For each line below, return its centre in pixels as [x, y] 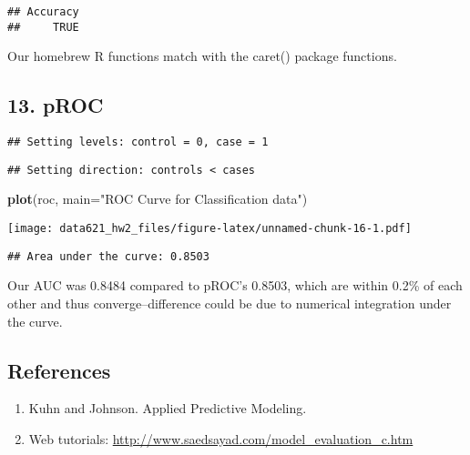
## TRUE [43, 27]
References [59, 370]
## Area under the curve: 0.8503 [108, 256]
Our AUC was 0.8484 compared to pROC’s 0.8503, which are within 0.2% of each [235, 285]
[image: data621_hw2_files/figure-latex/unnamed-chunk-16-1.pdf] [209, 229]
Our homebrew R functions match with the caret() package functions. [202, 56]
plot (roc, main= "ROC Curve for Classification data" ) [158, 199]
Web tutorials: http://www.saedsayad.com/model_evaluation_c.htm [221, 438]
